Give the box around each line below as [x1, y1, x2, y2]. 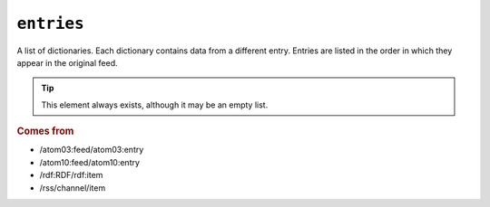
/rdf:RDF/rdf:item [39, 170, 103, 181]
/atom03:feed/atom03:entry [39, 145, 144, 155]
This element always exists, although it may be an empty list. [41, 99, 269, 110]
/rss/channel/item [39, 182, 106, 193]
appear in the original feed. [16, 57, 118, 68]
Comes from [16, 125, 74, 137]
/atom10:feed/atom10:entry [39, 156, 141, 167]
